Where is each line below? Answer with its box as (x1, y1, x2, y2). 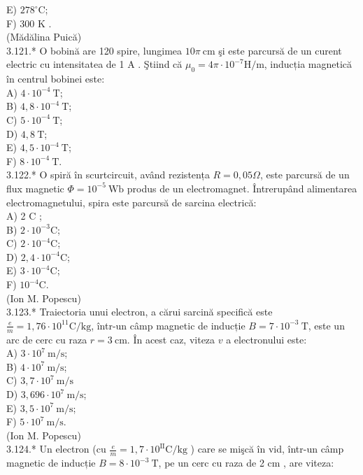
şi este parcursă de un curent (218, 43, 342, 57)
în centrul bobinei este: (6, 71, 105, 86)
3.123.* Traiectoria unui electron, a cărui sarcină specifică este (6, 304, 273, 319)
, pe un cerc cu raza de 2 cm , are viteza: (158, 455, 334, 470)
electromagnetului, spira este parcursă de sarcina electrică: (6, 194, 257, 209)
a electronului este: (226, 332, 307, 346)
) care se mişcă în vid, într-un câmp (190, 441, 344, 456)
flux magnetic (6, 180, 64, 195)
